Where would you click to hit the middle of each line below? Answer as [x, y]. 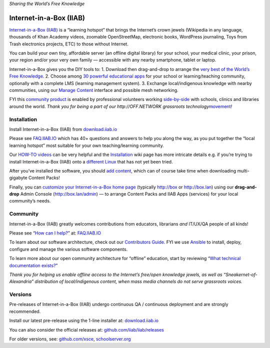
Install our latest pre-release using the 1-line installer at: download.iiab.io [84, 320]
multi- [243, 170]
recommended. [25, 311]
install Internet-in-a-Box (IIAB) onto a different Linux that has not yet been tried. [91, 161]
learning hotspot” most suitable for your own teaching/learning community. [87, 145]
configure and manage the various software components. [68, 249]
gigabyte [18, 178]
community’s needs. [30, 201]
